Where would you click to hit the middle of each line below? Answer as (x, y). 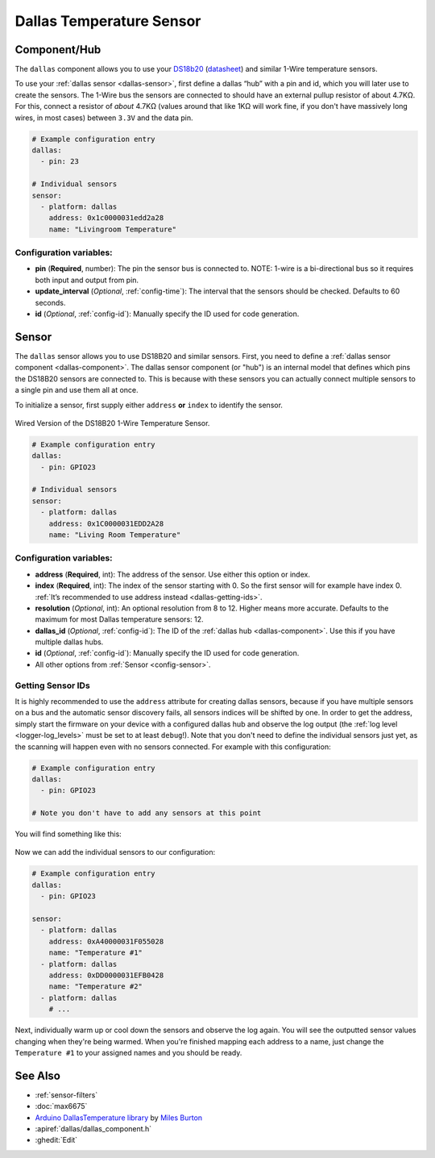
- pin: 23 (60, 162)
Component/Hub (58, 50)
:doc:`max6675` (61, 1106)
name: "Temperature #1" (95, 953)
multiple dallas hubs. (69, 642)
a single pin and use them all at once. (77, 390)
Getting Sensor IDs (52, 685)
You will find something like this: (68, 834)
